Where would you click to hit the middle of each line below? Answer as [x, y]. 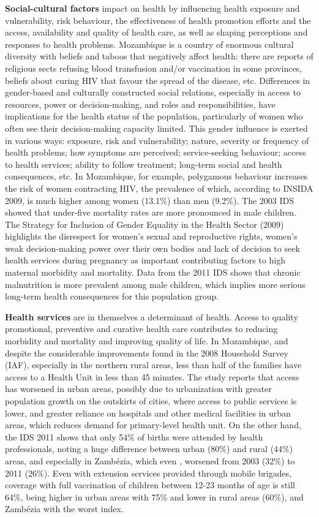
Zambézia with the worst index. [64, 509]
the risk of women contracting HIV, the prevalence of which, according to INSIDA [159, 188]
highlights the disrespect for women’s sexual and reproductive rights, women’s [151, 236]
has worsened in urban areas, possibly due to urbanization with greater [138, 389]
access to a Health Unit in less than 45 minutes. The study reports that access [152, 376]
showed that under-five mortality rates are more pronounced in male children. [151, 212]
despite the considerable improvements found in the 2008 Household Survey [147, 353]
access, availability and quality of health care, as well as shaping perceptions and [156, 32]
